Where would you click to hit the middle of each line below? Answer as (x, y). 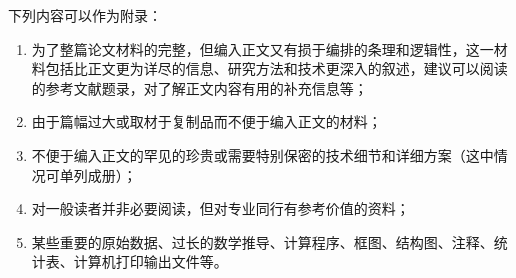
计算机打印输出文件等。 (150, 261)
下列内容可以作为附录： (85, 15)
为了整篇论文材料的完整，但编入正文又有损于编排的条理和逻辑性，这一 (262, 48)
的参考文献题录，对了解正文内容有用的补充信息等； (199, 87)
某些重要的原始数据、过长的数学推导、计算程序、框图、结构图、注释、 (262, 241)
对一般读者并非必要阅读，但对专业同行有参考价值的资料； (220, 208)
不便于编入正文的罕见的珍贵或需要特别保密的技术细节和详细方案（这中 (262, 154)
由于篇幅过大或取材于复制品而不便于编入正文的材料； (206, 121)
